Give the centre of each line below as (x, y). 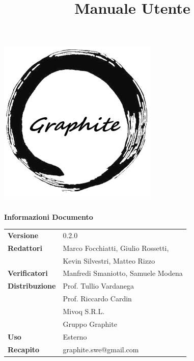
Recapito (24, 349)
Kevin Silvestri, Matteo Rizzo (109, 260)
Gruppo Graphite (90, 324)
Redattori (25, 248)
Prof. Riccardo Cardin (97, 299)
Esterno (75, 336)
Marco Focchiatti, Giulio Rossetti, (116, 248)
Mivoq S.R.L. (84, 311)
